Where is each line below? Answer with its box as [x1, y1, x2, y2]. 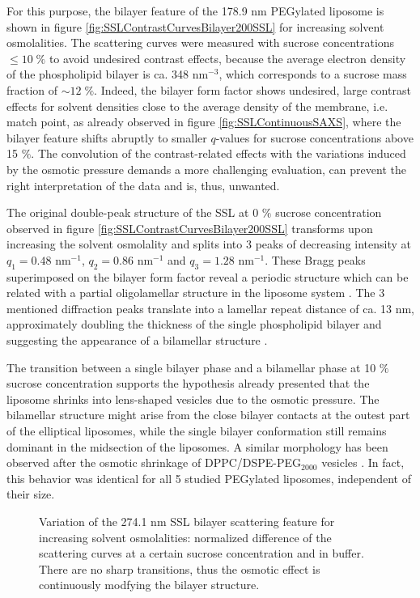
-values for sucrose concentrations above [215, 129, 414, 146]
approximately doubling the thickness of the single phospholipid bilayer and [6, 316, 382, 333]
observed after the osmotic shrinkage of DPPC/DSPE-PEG [6, 454, 302, 471]
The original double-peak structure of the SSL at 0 [6, 204, 259, 221]
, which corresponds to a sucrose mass [218, 66, 407, 83]
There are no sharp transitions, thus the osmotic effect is [39, 560, 320, 577]
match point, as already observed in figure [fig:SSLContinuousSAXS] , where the [6, 113, 401, 130]
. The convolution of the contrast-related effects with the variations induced [31, 145, 406, 162]
